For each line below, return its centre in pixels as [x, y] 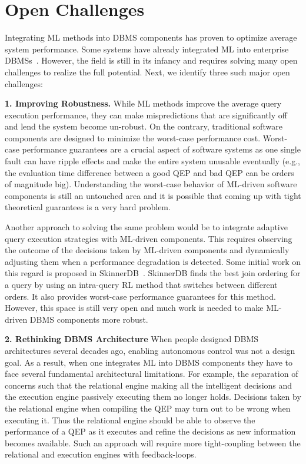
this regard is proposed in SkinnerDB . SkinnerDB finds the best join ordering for [153, 273]
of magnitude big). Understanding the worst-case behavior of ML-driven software [151, 184]
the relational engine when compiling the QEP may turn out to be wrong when [148, 408]
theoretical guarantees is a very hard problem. [88, 207]
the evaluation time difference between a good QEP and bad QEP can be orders [149, 172]
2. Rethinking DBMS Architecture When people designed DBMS [132, 339]
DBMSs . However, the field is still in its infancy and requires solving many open [151, 60]
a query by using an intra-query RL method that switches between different [141, 284]
